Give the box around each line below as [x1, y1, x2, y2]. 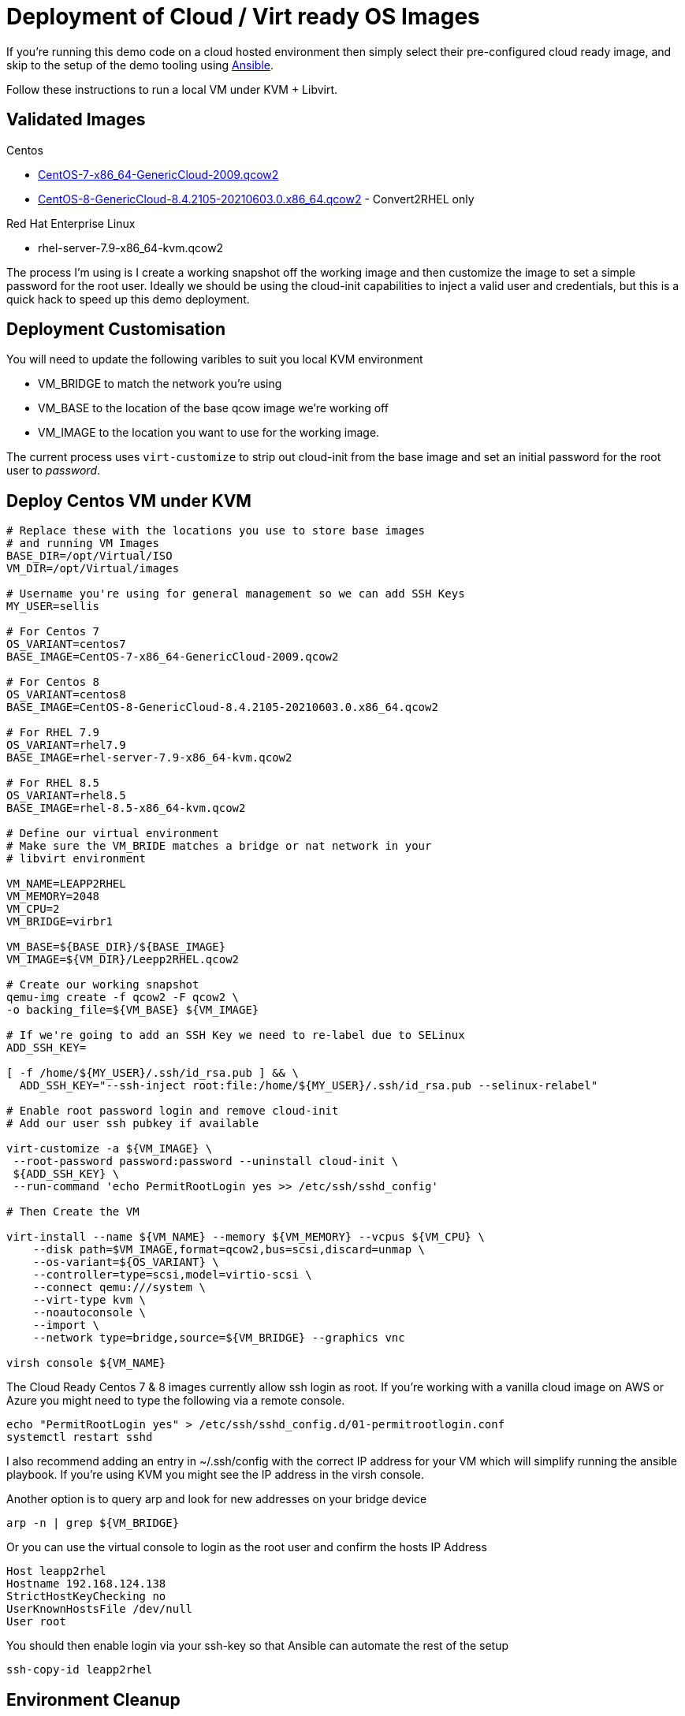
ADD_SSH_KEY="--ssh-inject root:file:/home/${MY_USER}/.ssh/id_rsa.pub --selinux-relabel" [19, 1079, 598, 1093]
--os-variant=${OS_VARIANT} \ [32, 1256, 219, 1269]
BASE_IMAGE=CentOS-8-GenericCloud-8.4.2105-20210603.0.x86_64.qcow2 [6, 701, 438, 714]
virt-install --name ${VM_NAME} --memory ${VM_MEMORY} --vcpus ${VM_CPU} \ [6, 1230, 485, 1244]
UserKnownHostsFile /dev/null [6, 1602, 193, 1616]
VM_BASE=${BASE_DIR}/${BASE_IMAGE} [6, 940, 226, 954]
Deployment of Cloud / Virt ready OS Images [6, 3, 480, 30]
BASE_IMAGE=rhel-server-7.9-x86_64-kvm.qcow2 [6, 751, 292, 765]
